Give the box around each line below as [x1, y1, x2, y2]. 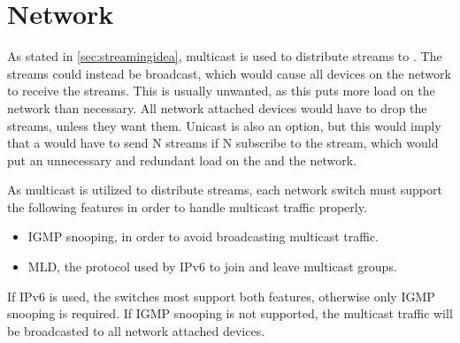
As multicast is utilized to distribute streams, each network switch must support [7, 180, 442, 199]
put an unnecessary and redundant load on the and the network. [7, 150, 357, 169]
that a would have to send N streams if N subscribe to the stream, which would [7, 133, 439, 152]
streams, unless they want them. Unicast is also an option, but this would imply [7, 116, 441, 134]
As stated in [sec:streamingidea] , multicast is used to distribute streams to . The [7, 47, 442, 65]
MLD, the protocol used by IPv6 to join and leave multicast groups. [27, 257, 397, 276]
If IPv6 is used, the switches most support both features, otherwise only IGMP [7, 286, 435, 305]
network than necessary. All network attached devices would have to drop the [7, 98, 427, 117]
